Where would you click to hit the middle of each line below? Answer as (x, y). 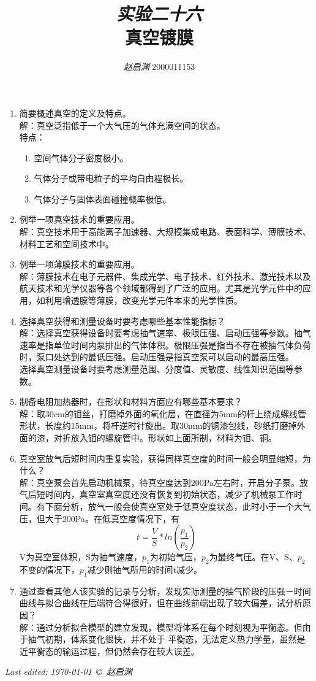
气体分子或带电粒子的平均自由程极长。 (111, 178)
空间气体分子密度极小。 (81, 157)
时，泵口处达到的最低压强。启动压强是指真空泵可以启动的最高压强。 (156, 357)
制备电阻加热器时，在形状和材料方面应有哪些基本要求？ (131, 402)
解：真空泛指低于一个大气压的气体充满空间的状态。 (122, 125)
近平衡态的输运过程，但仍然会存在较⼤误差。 (109, 651)
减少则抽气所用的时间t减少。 (145, 569)
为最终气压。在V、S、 (253, 557)
